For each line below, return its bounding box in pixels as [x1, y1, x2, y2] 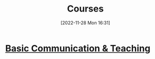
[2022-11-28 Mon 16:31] [60, 20, 110, 26]
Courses [67, 3, 104, 15]
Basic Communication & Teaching [5, 42, 151, 54]
